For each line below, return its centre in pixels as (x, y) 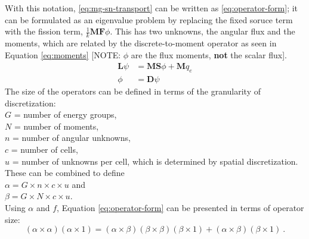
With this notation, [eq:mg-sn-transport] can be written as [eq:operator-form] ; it (152, 8)
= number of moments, (56, 126)
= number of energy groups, (65, 114)
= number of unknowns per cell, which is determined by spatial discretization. (155, 161)
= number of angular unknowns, (72, 138)
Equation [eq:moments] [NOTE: (63, 54)
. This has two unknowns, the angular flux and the (203, 31)
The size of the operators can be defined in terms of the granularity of (133, 91)
